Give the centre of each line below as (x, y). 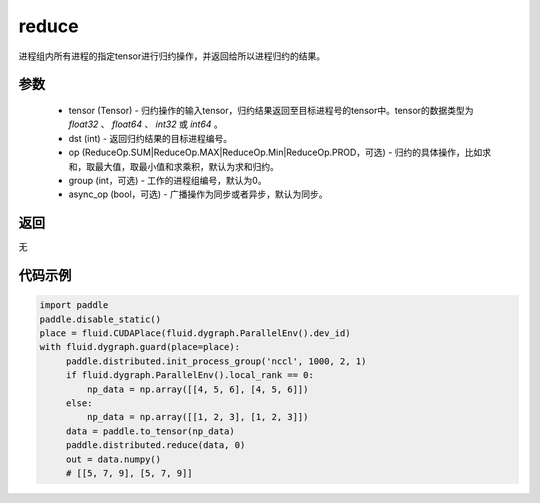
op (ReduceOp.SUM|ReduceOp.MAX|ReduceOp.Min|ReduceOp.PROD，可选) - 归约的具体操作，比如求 (280, 152)
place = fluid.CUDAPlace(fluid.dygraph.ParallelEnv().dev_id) (195, 333)
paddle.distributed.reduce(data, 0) (155, 445)
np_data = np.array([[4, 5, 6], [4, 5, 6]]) (197, 389)
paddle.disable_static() (100, 319)
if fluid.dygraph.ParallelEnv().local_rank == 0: (189, 375)
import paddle (74, 305)
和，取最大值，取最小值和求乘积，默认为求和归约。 (173, 166)
